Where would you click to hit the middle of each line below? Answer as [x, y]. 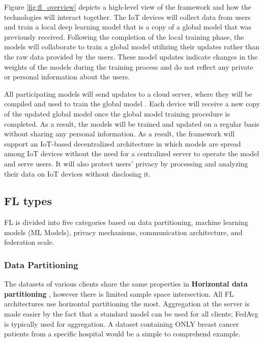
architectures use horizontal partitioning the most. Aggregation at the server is [127, 304]
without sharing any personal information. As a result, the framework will [120, 134]
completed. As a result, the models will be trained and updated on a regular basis [132, 123]
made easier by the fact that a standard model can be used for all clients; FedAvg [131, 314]
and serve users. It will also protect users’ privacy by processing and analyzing [126, 163]
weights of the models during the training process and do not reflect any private [129, 66]
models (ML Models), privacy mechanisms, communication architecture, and [123, 232]
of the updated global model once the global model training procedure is [117, 113]
